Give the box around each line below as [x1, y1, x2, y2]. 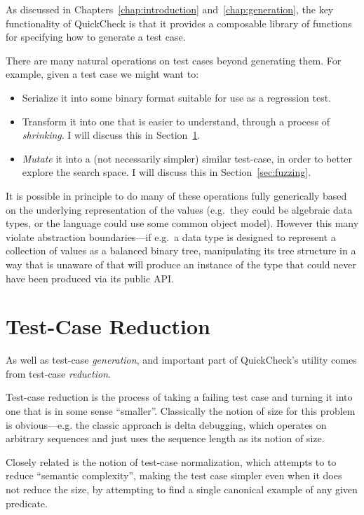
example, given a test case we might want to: [6, 67, 199, 81]
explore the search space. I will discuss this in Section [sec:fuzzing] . [22, 165, 311, 179]
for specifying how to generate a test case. [6, 29, 186, 44]
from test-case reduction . [6, 366, 111, 380]
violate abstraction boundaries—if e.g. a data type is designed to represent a [6, 229, 336, 244]
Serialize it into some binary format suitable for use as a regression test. [22, 90, 331, 104]
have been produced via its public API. [6, 270, 174, 285]
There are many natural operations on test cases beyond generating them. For [6, 53, 342, 67]
